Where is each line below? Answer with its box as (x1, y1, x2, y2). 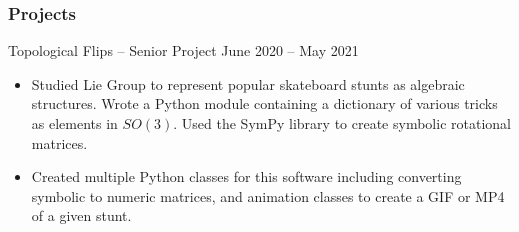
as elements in (31, 113, 118, 133)
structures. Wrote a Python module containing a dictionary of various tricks (31, 93, 498, 114)
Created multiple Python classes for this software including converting (31, 166, 462, 187)
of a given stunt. (31, 205, 132, 226)
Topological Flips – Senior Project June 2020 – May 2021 (8, 40, 359, 61)
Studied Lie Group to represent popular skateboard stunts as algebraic (31, 73, 465, 94)
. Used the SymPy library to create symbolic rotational (173, 113, 511, 133)
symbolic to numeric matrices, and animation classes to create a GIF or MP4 (31, 185, 505, 206)
